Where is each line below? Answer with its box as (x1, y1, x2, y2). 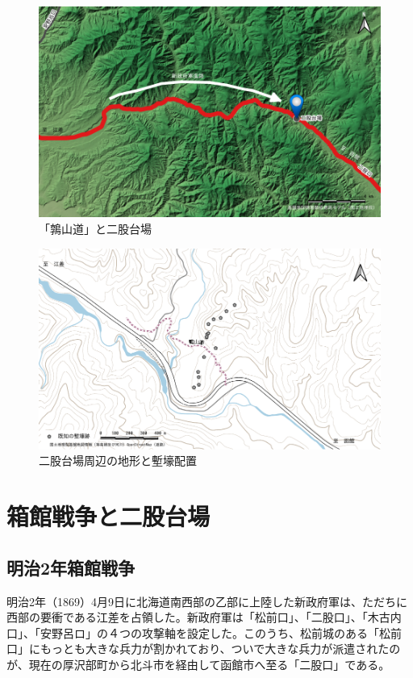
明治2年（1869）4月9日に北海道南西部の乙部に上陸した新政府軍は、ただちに (6, 592, 407, 609)
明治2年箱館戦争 (6, 555, 136, 580)
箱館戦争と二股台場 (6, 500, 211, 533)
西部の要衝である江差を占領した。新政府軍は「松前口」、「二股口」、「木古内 (6, 609, 402, 626)
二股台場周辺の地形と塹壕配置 (39, 452, 197, 469)
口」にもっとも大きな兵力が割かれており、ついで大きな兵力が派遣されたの (6, 640, 401, 657)
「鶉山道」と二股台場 (39, 220, 152, 236)
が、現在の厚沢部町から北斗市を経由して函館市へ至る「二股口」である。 (6, 656, 390, 672)
